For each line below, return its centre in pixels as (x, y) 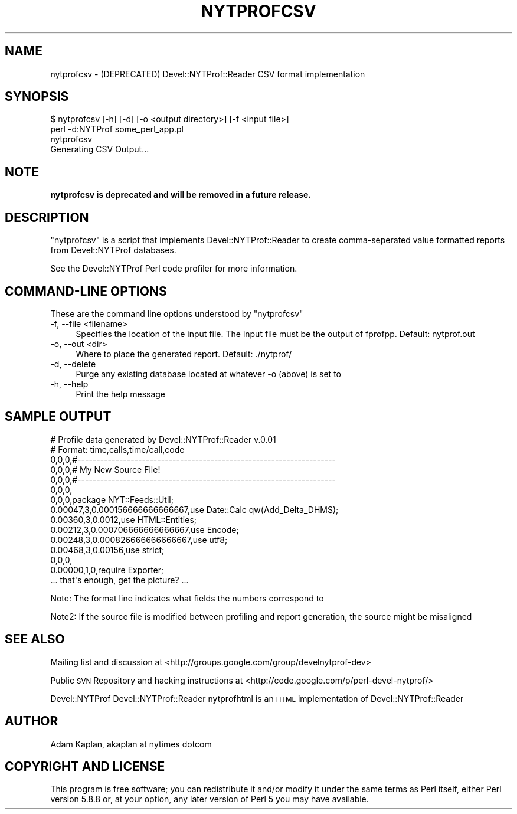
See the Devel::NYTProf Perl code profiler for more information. (174, 269)
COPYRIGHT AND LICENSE (85, 766)
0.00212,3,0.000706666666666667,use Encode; (145, 529)
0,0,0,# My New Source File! (105, 469)
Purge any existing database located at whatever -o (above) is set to (208, 374)
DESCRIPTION (47, 217)
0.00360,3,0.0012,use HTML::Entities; (124, 519)
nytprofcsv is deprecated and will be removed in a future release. (181, 195)
